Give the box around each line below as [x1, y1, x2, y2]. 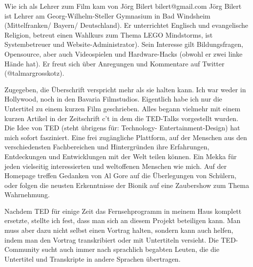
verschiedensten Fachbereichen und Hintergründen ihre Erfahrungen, [4, 142, 210, 152]
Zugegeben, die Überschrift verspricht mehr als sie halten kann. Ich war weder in [4, 84, 246, 94]
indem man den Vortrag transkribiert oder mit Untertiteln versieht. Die [4, 234, 219, 245]
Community [4, 244, 40, 254]
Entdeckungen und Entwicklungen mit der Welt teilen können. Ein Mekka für [4, 151, 237, 161]
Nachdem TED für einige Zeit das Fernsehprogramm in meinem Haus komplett [4, 205, 242, 216]
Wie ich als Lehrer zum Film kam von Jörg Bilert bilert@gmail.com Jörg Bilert [4, 1, 242, 11]
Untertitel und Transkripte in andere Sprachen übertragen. [4, 253, 181, 264]
